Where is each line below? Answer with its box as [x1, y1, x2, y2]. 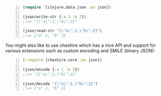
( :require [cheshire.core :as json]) [22, 57, 102, 63]
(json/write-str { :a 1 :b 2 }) [22, 14, 87, 19]
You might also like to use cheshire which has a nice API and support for [5, 42, 156, 48]
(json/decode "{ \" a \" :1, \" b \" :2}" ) [22, 81, 98, 86]
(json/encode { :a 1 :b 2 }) [22, 67, 80, 72]
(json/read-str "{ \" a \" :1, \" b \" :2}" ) [22, 28, 102, 34]
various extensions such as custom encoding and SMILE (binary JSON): [5, 48, 155, 54]
